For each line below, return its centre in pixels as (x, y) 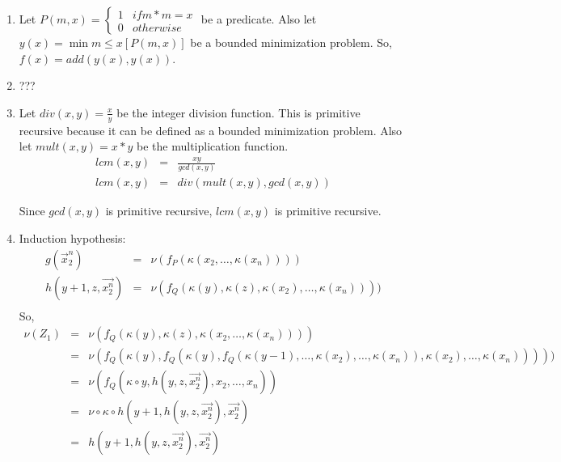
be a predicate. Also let (259, 19)
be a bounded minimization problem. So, (291, 42)
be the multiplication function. (213, 146)
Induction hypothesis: (72, 238)
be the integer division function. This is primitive (238, 112)
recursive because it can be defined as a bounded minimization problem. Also (211, 130)
